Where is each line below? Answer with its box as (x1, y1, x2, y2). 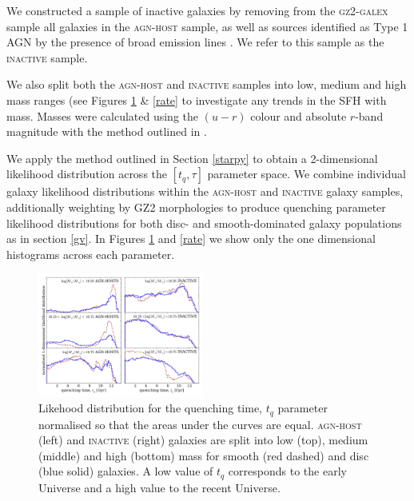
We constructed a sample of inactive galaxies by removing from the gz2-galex (6, 2, 388, 18)
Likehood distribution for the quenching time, (38, 400, 263, 416)
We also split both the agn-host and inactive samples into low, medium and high (6, 76, 407, 93)
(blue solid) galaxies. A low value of (38, 463, 213, 479)
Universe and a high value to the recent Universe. (38, 479, 281, 495)
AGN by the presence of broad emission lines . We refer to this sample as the (6, 34, 384, 50)
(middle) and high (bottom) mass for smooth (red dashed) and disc (38, 447, 369, 463)
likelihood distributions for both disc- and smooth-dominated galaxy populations (6, 214, 402, 231)
